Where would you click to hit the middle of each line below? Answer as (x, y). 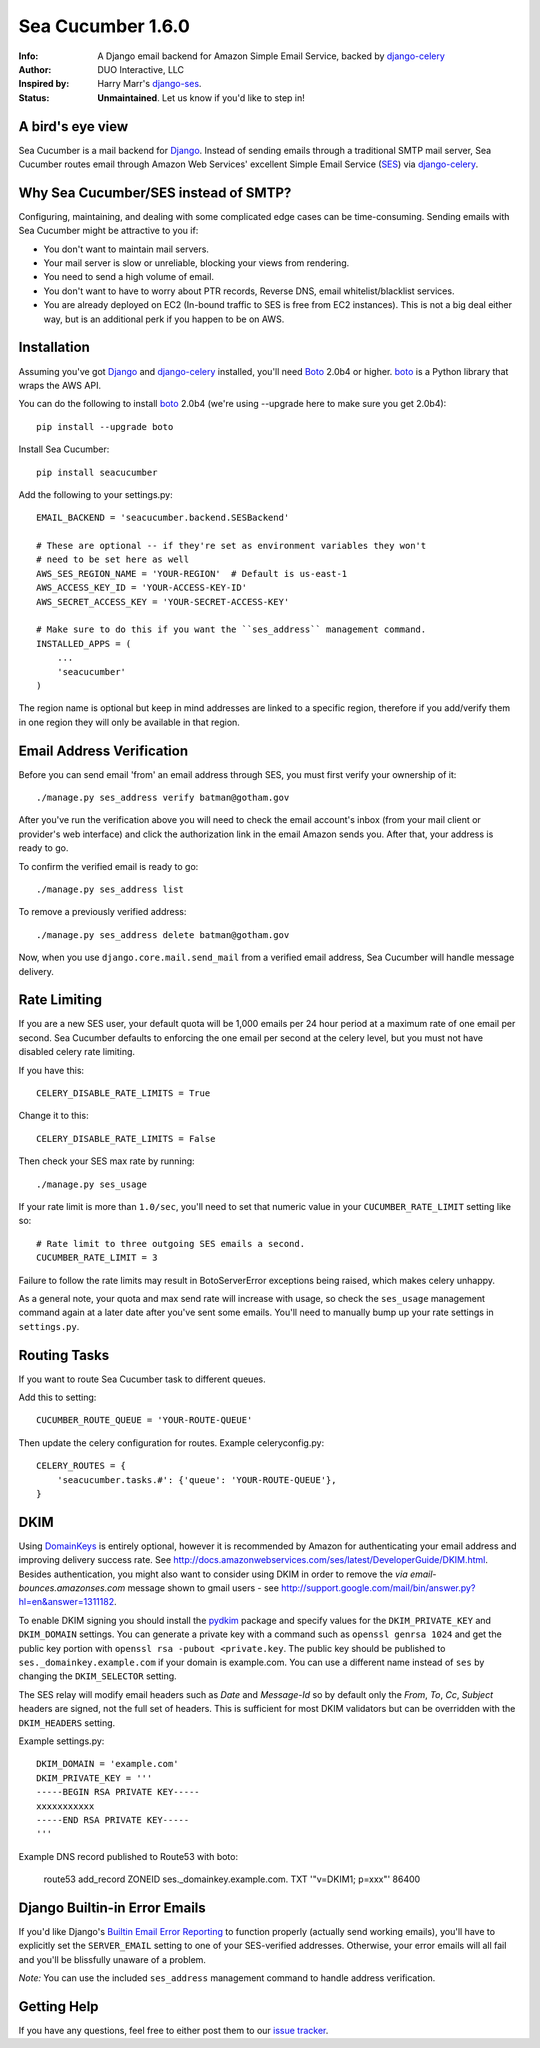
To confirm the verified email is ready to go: (108, 866)
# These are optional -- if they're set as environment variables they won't (231, 546)
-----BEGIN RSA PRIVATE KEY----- (118, 1792)
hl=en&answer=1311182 (66, 1602)
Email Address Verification (103, 750)
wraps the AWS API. (60, 385)
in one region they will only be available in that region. (129, 722)
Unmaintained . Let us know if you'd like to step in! (201, 97)
